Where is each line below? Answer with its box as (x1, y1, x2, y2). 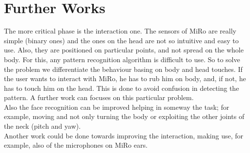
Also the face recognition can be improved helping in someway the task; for (4, 102, 229, 112)
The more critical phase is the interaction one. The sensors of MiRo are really (4, 26, 236, 36)
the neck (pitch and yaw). (4, 121, 81, 131)
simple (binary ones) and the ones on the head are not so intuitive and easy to (4, 35, 239, 45)
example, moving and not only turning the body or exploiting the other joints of (4, 111, 245, 121)
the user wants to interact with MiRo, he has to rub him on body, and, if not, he (4, 73, 246, 84)
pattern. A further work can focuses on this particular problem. (4, 92, 194, 102)
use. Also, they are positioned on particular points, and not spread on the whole (4, 45, 244, 55)
